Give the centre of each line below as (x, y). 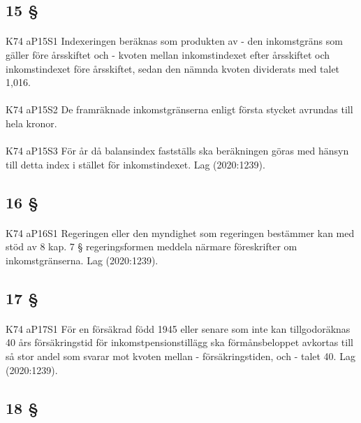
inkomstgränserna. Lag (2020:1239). (82, 260)
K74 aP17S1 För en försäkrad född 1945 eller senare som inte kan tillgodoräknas (178, 328)
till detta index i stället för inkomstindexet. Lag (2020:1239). (135, 164)
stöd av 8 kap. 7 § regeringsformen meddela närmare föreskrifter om (152, 246)
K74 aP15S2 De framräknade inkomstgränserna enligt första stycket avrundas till (179, 109)
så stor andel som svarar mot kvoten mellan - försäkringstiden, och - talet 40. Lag (180, 356)
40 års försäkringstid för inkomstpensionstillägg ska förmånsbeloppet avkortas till (179, 342)
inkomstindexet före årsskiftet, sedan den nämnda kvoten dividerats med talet (173, 68)
